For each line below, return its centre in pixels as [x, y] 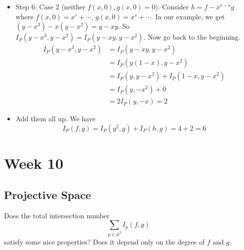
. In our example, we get [188, 16]
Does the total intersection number [57, 215]
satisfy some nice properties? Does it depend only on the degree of [104, 242]
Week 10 [34, 163]
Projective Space [48, 194]
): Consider [172, 6]
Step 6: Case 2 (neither [50, 6]
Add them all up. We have [56, 119]
